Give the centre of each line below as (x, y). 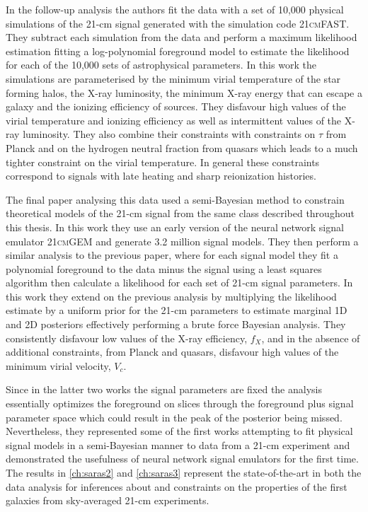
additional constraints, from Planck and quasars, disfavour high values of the (172, 352)
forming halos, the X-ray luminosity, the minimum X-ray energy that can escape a (184, 92)
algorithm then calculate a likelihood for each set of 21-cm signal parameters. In (179, 283)
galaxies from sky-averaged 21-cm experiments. (108, 500)
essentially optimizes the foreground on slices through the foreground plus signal (180, 403)
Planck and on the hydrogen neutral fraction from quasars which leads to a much (182, 147)
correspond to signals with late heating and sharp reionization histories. (161, 176)
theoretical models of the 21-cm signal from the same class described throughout (180, 213)
